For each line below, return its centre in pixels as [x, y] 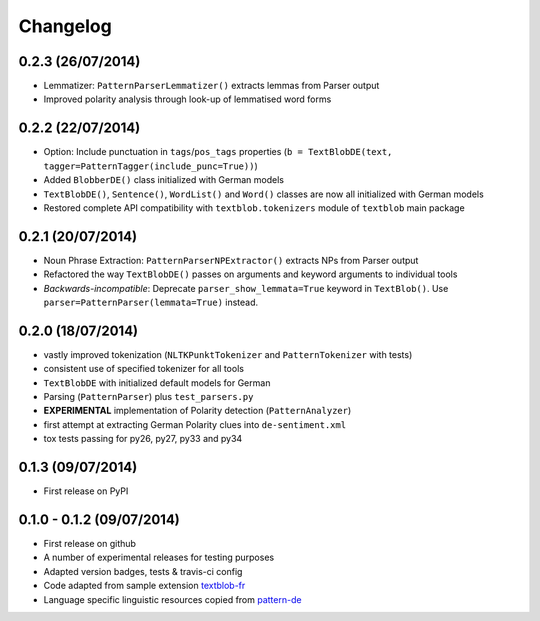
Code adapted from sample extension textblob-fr [144, 586]
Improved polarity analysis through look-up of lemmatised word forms [187, 99]
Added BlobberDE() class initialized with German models [164, 180]
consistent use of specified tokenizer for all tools [144, 369]
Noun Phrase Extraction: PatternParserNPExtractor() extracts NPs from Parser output [231, 260]
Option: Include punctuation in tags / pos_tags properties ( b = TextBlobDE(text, [218, 152]
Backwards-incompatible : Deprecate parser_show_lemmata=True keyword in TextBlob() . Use [246, 288]
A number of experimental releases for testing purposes [159, 557]
